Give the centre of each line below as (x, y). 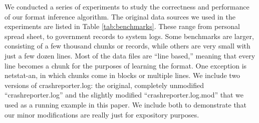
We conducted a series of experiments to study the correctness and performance (127, 6)
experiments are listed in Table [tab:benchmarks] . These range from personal (122, 26)
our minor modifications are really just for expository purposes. (102, 114)
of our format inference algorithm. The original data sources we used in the (120, 16)
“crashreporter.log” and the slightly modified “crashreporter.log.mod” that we (124, 95)
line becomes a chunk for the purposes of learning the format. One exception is (126, 65)
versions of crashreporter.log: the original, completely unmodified (104, 85)
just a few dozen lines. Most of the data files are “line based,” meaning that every (130, 55)
